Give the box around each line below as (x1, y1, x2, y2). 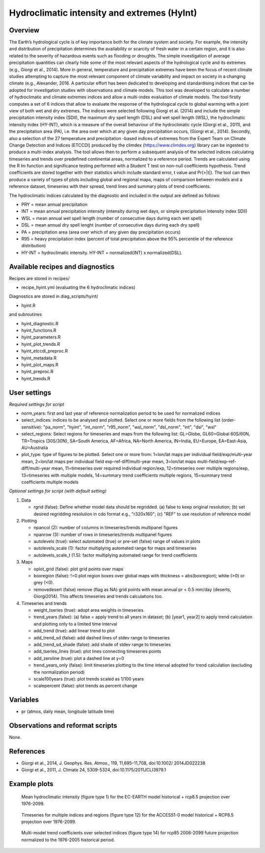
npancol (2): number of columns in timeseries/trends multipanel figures (33, 525, 178, 531)
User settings (9, 388, 52, 397)
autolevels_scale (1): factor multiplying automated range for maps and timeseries (33, 545, 197, 551)
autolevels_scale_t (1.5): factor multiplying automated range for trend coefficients (33, 552, 197, 558)
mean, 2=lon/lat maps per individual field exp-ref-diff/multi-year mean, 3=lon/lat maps (21, 458, 196, 464)
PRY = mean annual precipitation (21, 201, 88, 207)
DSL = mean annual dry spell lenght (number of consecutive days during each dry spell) (21, 222, 200, 228)
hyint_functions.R (21, 327, 56, 334)
